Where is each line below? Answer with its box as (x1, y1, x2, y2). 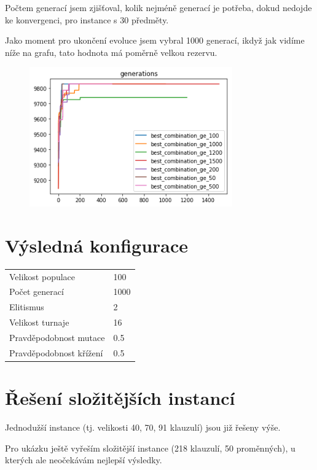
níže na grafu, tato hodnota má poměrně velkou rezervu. (5, 45, 217, 58)
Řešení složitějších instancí (5, 385, 235, 410)
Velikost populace (9, 270, 76, 283)
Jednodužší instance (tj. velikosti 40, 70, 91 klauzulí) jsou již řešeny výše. (5, 421, 281, 434)
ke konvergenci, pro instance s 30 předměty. (5, 13, 169, 26)
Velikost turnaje (9, 316, 69, 329)
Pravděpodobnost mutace (9, 331, 105, 343)
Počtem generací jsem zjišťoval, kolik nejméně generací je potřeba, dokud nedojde (5, 1, 312, 14)
